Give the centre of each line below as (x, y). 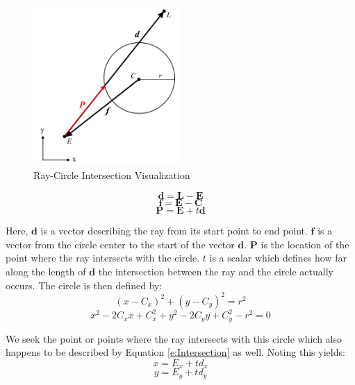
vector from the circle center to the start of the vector (120, 244)
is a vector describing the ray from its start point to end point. (174, 231)
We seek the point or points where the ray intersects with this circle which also (174, 338)
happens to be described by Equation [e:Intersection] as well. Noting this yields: (175, 352)
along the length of (46, 271)
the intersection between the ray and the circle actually (216, 271)
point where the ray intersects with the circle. (103, 258)
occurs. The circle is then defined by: (84, 285)
